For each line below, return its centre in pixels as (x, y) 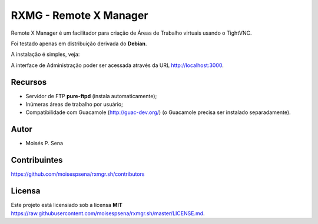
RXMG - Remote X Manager (79, 15)
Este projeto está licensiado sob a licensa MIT (67, 205)
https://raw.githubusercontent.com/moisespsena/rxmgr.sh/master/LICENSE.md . (108, 213)
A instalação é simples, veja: (45, 54)
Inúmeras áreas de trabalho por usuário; (74, 104)
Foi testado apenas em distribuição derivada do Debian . (79, 44)
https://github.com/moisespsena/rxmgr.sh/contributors (78, 174)
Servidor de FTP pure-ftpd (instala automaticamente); (91, 96)
